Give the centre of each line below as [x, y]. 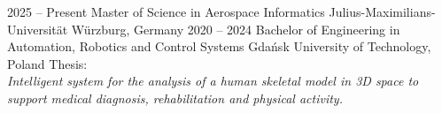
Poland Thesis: [47, 63]
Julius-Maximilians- [382, 11]
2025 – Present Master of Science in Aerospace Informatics [166, 11]
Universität [38, 29]
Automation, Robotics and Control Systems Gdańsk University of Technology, [219, 46]
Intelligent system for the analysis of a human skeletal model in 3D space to [213, 81]
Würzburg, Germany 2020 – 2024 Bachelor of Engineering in [236, 29]
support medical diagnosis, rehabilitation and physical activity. [175, 98]
